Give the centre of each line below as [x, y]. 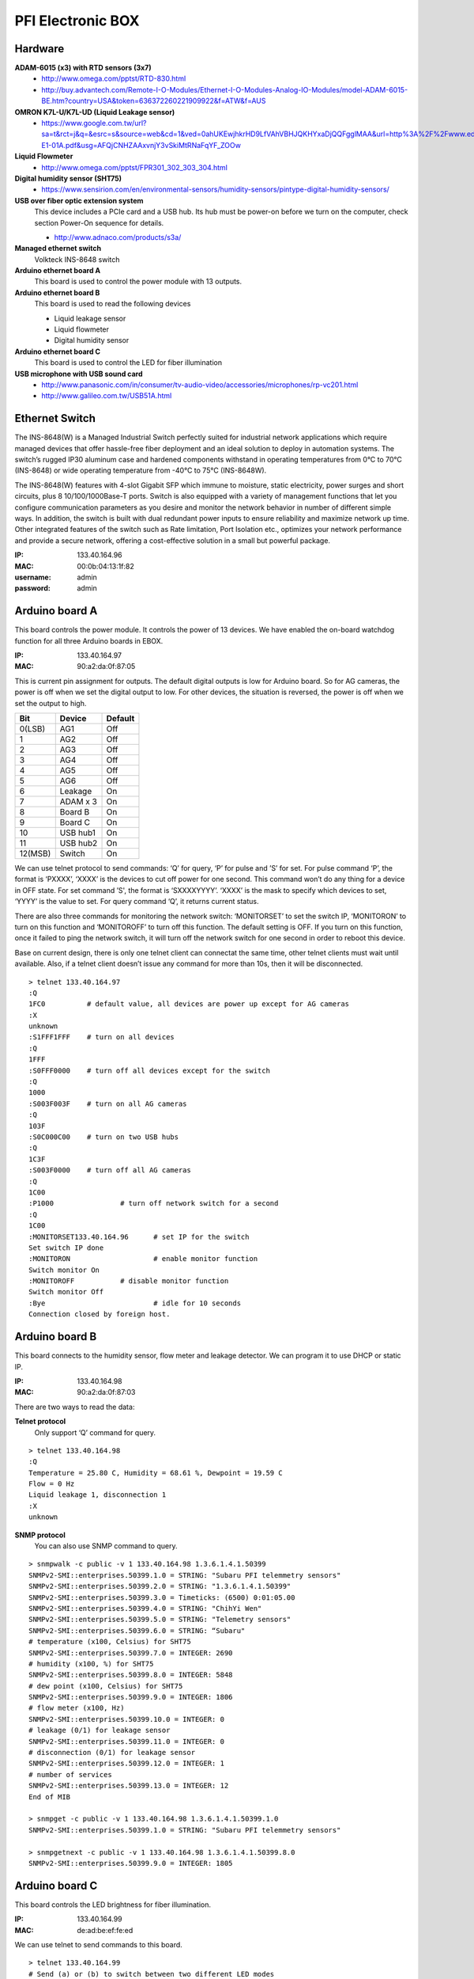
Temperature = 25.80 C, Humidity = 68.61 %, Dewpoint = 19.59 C [156, 1473]
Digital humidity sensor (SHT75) [68, 178]
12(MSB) [35, 853]
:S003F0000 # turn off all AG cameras [110, 1170]
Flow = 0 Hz [52, 1484]
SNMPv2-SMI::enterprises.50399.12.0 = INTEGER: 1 [127, 1764]
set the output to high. [51, 703]
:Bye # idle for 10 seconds [135, 1303]
